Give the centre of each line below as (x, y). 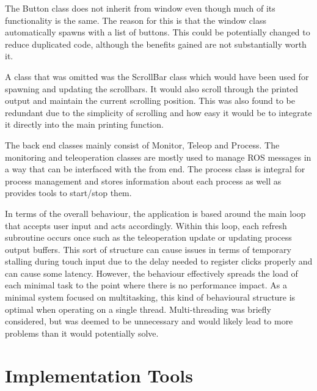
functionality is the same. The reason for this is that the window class (136, 20)
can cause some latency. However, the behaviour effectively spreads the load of (151, 273)
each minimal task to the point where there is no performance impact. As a (146, 285)
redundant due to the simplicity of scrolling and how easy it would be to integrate (158, 112)
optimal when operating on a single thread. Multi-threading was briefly (138, 309)
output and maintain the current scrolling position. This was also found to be (150, 100)
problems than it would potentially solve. (82, 333)
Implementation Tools (99, 375)
